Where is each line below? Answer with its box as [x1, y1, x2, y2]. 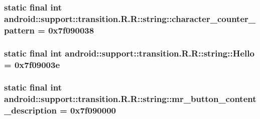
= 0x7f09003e [4, 58, 60, 70]
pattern [4, 23, 35, 36]
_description [4, 104, 57, 116]
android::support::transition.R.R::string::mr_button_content [4, 92, 256, 105]
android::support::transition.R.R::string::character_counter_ [4, 12, 256, 24]
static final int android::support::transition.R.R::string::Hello [4, 46, 254, 59]
